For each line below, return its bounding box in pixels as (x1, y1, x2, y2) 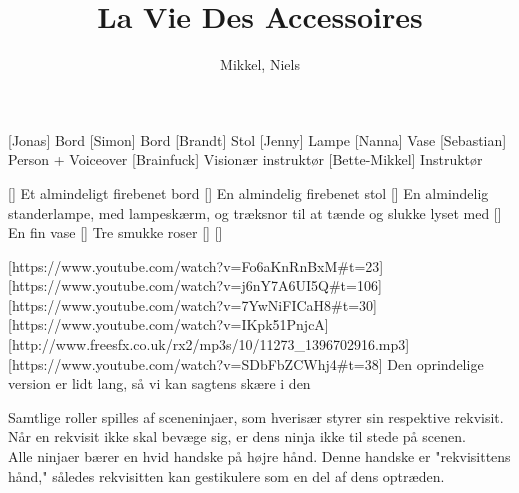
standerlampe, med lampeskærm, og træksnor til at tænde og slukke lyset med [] (8, 202, 502, 223)
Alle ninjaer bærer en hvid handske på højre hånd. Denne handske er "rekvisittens (8, 446, 511, 467)
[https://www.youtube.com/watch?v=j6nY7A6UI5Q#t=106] (8, 275, 382, 296)
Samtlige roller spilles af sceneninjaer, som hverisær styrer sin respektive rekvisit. (8, 406, 504, 427)
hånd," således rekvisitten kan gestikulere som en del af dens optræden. (8, 465, 445, 486)
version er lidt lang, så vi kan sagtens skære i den (8, 373, 311, 394)
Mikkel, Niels (220, 54, 300, 75)
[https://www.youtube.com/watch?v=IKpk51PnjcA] (8, 314, 329, 335)
